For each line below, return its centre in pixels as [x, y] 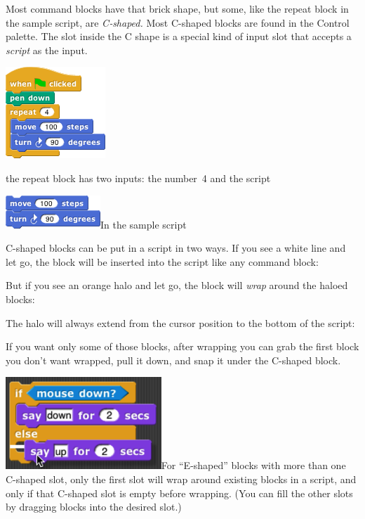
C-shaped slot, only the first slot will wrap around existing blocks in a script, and [181, 479]
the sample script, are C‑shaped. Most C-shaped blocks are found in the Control [178, 22]
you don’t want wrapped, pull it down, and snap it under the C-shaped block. [173, 360]
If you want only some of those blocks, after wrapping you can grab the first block [182, 346]
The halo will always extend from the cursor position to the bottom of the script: [180, 322]
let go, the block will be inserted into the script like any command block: [162, 261]
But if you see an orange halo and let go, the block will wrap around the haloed [177, 285]
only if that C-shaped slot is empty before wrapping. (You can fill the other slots [179, 493]
